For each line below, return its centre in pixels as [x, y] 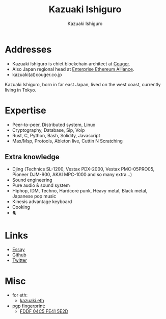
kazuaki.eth [32, 301]
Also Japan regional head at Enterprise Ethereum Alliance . [73, 69]
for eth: [20, 295]
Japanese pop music [34, 196]
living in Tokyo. [21, 90]
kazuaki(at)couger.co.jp [37, 75]
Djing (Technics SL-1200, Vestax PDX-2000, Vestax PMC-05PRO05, [83, 169]
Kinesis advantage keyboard [42, 202]
